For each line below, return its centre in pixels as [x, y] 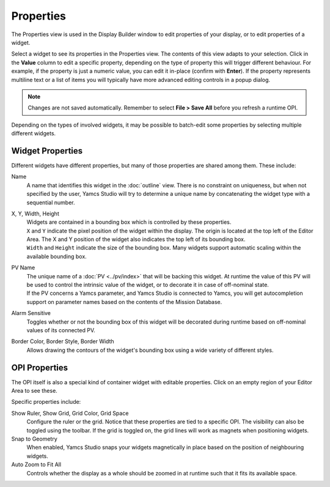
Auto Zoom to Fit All [36, 464]
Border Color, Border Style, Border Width [63, 341]
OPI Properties [40, 367]
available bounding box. [57, 256]
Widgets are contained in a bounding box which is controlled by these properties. [129, 222]
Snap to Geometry [34, 439]
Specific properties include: [46, 402]
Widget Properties [47, 151]
